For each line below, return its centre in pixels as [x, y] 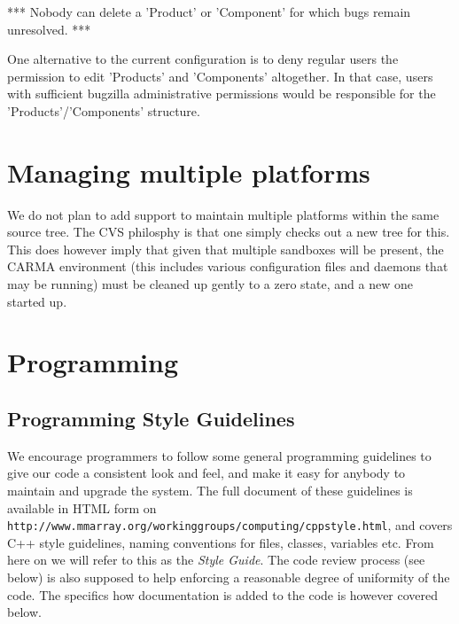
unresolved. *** [49, 29]
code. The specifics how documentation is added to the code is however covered [223, 594]
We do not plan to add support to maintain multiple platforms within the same [223, 214]
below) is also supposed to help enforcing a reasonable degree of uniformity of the [229, 577]
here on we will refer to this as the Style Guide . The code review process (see [216, 560]
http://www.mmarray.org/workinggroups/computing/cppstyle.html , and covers [230, 525]
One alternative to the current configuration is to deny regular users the [203, 59]
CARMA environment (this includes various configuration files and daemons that [228, 266]
